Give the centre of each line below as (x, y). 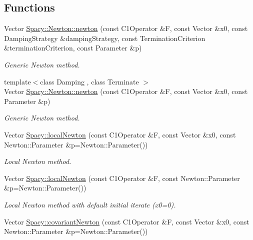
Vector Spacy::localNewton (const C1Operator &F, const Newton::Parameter (122, 178)
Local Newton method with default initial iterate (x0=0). (90, 204)
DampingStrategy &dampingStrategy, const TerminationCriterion (105, 38)
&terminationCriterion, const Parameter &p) (73, 48)
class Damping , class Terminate (89, 81)
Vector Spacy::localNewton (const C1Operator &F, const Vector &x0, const (120, 134)
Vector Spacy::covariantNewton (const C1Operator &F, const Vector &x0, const (127, 221)
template (17, 81)
